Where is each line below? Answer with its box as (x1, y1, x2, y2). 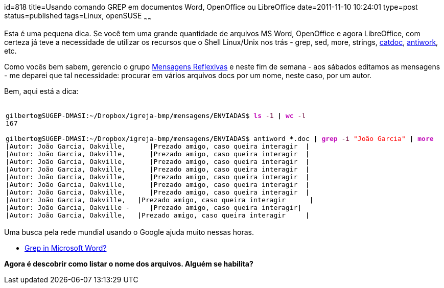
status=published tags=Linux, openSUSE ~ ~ (4, 11, 152, 22)
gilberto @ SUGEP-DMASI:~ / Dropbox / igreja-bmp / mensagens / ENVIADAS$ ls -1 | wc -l (6, 111, 306, 119)
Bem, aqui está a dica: (4, 86, 79, 95)
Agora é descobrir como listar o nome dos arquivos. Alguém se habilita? (4, 259, 253, 268)
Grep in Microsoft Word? (25, 243, 107, 252)
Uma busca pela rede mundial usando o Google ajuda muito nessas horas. (4, 227, 254, 236)
